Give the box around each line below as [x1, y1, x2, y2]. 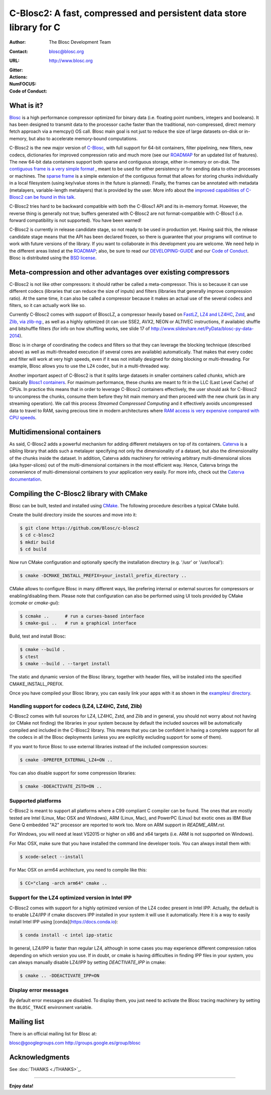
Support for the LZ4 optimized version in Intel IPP [9, 894, 132, 901]
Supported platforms [9, 797, 62, 804]
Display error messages [9, 987, 69, 994]
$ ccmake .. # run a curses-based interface [20, 613, 145, 619]
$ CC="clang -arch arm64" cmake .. [20, 880, 107, 886]
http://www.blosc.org [49, 58, 93, 64]
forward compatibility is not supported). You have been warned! [9, 217, 142, 223]
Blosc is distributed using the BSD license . [9, 255, 97, 261]
